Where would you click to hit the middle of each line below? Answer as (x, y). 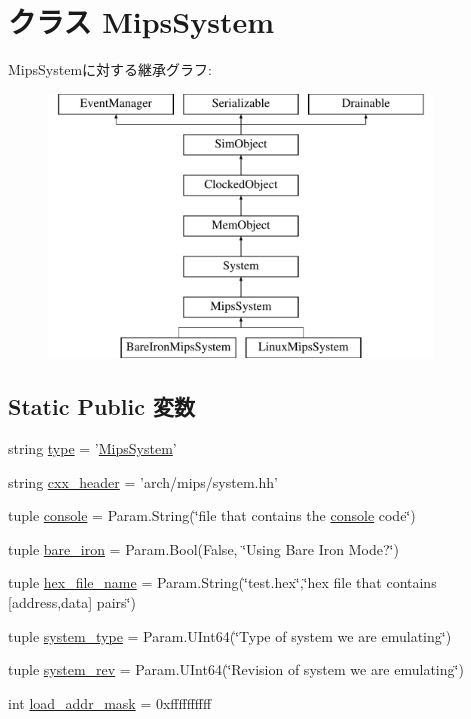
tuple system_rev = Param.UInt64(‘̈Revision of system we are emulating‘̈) (236, 669)
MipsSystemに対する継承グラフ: (110, 69)
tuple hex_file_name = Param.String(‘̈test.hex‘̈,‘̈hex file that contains (222, 582)
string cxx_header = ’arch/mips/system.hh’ (143, 481)
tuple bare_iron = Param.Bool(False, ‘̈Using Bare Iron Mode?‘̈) (203, 548)
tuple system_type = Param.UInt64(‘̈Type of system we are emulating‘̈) (230, 635)
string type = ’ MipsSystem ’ (92, 448)
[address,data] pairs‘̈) (72, 602)
